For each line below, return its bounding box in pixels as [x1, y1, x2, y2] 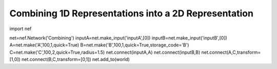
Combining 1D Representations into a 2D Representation [9, 8, 254, 19]
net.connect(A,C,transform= [201, 49, 261, 55]
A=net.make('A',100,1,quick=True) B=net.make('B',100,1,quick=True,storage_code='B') [9, 42, 189, 48]
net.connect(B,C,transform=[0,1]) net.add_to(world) [21, 56, 130, 62]
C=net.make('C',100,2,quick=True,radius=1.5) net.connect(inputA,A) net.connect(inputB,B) [9, 49, 201, 55]
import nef [9, 26, 32, 32]
